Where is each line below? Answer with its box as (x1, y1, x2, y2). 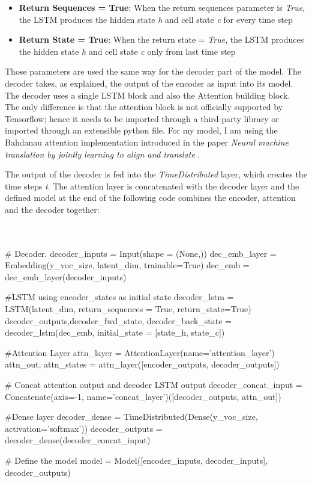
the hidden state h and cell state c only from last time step (19, 45, 236, 57)
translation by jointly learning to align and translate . (5, 147, 200, 160)
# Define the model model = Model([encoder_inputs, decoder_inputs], (5, 454, 268, 466)
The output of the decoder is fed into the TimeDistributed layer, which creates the (5, 168, 307, 180)
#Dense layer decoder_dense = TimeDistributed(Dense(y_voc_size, (5, 410, 258, 423)
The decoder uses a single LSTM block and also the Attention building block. (5, 88, 290, 101)
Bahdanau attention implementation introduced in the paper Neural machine (5, 135, 289, 148)
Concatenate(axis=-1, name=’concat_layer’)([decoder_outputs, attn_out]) (5, 390, 281, 402)
